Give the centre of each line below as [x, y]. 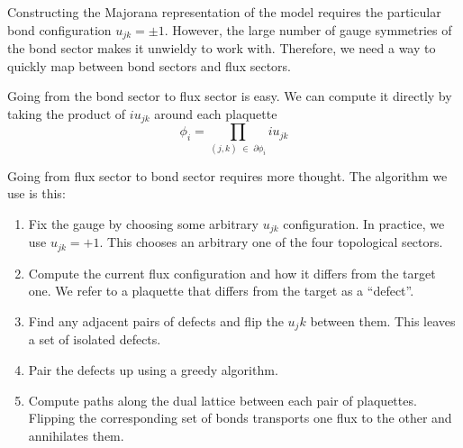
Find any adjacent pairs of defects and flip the [156, 320]
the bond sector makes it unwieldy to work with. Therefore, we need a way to [222, 48]
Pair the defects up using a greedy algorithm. [153, 369]
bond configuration [59, 29]
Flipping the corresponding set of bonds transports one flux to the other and [240, 418]
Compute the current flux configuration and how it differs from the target [232, 273]
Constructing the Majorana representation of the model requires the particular [224, 12]
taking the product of [67, 113]
